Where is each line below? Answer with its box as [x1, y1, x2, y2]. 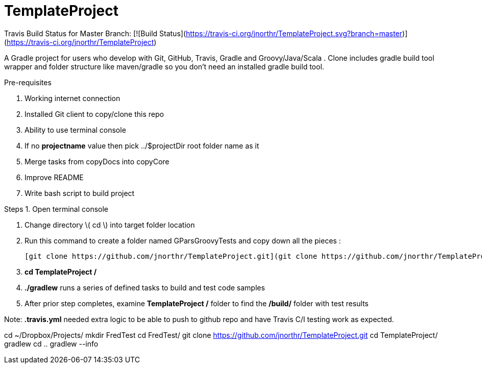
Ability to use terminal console [25, 125, 126, 134]
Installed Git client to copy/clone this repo [25, 109, 164, 118]
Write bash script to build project [25, 188, 135, 198]
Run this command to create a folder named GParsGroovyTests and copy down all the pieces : [25, 236, 341, 245]
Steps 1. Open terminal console [4, 204, 109, 213]
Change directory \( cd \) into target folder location [25, 220, 195, 229]
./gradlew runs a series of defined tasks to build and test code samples [25, 283, 265, 292]
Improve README [25, 173, 84, 182]
